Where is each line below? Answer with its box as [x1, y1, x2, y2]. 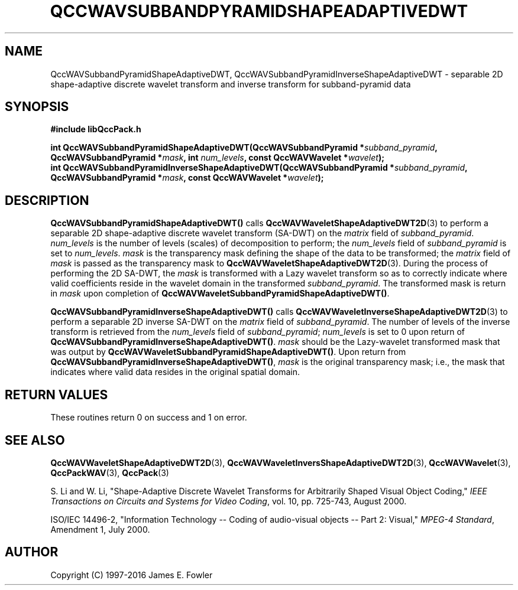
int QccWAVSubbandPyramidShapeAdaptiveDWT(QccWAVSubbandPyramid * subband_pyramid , [50, 142, 438, 153]
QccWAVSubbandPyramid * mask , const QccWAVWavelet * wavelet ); [50, 172, 324, 183]
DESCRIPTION [5, 193, 89, 208]
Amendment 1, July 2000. [50, 524, 150, 534]
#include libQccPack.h [50, 124, 141, 135]
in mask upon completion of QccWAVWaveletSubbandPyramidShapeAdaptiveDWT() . [50, 288, 390, 299]
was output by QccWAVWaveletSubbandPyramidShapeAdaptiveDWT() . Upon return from [50, 347, 406, 357]
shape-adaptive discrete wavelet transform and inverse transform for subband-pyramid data [50, 79, 411, 89]
